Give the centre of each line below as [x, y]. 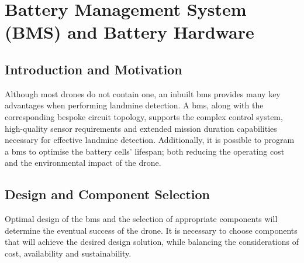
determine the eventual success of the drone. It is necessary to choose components [151, 230]
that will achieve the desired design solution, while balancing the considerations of [152, 242]
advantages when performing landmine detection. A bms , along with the [134, 105]
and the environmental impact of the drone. [83, 163]
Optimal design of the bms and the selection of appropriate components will [141, 219]
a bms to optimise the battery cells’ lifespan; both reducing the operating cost [145, 151]
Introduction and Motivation [94, 69]
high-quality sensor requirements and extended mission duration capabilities [141, 128]
